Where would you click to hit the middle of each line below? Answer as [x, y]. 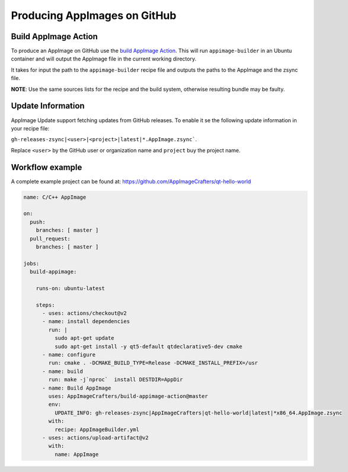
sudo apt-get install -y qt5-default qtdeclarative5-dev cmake [148, 346]
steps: [45, 305]
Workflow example [47, 167]
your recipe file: [30, 128]
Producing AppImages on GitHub [94, 15]
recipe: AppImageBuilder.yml [97, 429]
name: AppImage [76, 454]
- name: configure [69, 355]
